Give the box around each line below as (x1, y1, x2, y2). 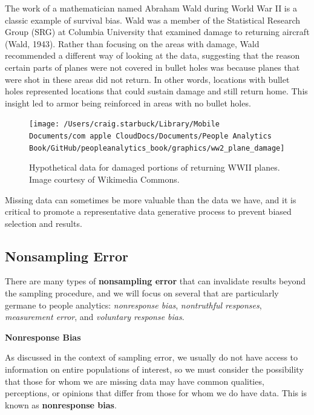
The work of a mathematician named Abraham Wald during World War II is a (5, 2, 297, 14)
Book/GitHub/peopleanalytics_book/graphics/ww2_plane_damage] (29, 143, 285, 152)
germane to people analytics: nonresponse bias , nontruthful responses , (5, 298, 262, 311)
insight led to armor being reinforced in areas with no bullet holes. (5, 96, 251, 109)
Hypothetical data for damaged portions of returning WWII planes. (29, 161, 280, 174)
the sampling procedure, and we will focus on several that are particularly (5, 287, 279, 299)
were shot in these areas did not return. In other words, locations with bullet (5, 73, 290, 85)
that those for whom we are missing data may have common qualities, (5, 374, 264, 387)
